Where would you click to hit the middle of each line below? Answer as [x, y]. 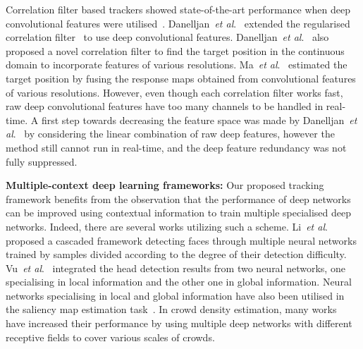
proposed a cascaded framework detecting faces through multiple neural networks [181, 240]
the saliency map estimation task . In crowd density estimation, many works [171, 309]
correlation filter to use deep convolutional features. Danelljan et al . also [167, 37]
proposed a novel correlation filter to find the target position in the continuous [175, 50]
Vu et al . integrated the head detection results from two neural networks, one [176, 268]
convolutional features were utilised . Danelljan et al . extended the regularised [178, 23]
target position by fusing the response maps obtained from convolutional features [181, 78]
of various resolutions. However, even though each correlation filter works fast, [174, 92]
